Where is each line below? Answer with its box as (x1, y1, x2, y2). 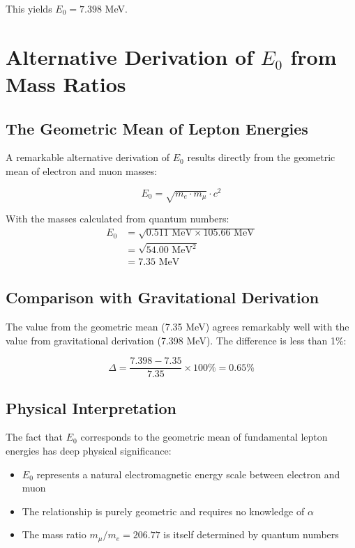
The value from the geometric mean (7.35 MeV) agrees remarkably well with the (6, 319, 349, 333)
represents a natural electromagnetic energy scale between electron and (36, 466, 340, 481)
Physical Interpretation (6, 397, 176, 418)
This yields (6, 1, 52, 15)
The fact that (6, 429, 63, 444)
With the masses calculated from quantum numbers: (6, 211, 229, 226)
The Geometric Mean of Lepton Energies (6, 117, 308, 139)
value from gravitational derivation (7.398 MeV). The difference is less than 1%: (6, 333, 347, 347)
